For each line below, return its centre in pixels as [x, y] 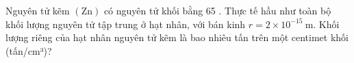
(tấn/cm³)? [29, 50]
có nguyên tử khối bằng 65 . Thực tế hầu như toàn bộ [217, 10]
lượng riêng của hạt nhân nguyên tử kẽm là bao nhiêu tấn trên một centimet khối [177, 37]
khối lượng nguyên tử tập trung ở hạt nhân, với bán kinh [126, 24]
